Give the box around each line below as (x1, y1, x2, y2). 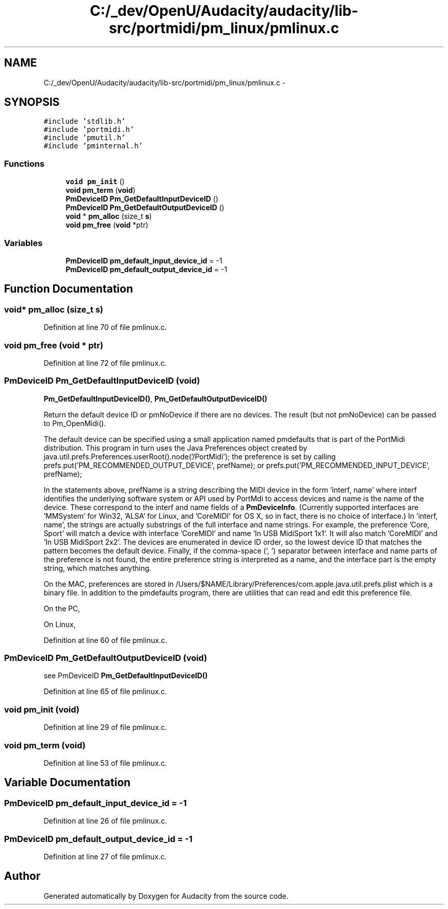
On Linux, (43, 619, 76, 629)
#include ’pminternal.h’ (43, 142, 143, 150)
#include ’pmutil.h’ (43, 134, 126, 142)
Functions (4, 158, 44, 169)
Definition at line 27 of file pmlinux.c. (43, 852, 167, 861)
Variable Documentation (4, 776, 131, 789)
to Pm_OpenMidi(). (43, 418, 106, 428)
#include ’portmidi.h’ (43, 125, 135, 134)
